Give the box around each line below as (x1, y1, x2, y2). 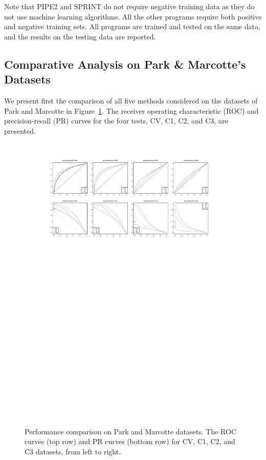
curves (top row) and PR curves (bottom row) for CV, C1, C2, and (25, 436, 235, 447)
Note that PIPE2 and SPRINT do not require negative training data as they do (4, 1, 255, 11)
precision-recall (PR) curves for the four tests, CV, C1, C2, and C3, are (4, 115, 228, 126)
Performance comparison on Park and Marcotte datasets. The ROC (25, 426, 236, 436)
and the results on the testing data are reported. (4, 31, 156, 41)
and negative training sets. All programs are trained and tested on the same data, (4, 21, 261, 32)
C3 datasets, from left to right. (25, 446, 121, 457)
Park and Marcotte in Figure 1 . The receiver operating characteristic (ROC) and (4, 105, 259, 116)
